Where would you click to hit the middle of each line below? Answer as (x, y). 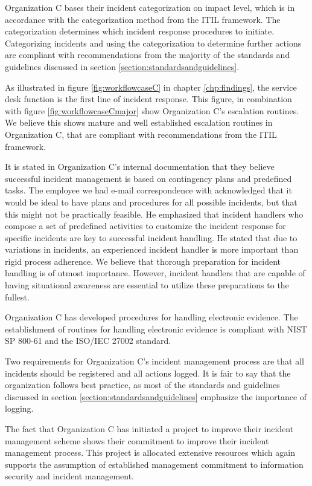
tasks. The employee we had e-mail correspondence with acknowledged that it (148, 190)
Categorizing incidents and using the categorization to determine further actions (153, 43)
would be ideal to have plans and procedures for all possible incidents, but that (151, 202)
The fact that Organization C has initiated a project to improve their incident (149, 429)
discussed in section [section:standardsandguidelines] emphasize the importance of (156, 396)
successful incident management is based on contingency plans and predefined (148, 178)
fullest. (17, 296)
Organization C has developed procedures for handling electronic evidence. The (151, 317)
